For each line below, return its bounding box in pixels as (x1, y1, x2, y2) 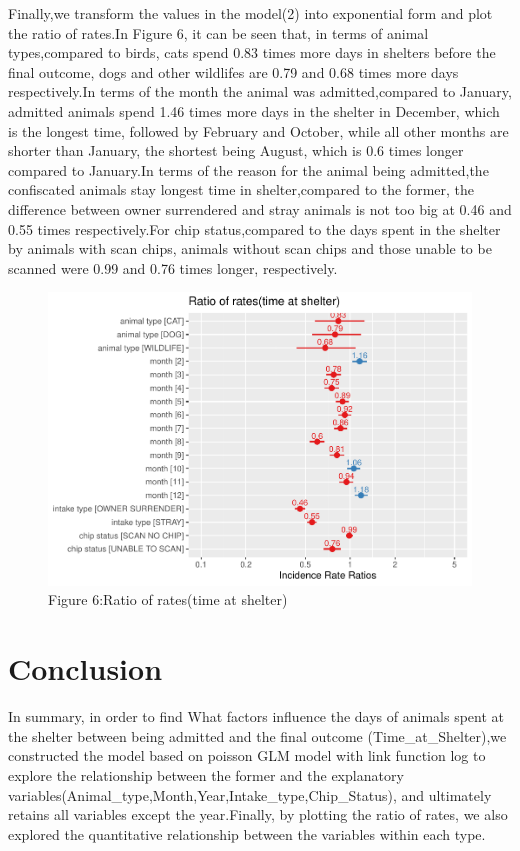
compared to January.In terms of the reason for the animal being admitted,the (8, 159, 489, 180)
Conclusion (8, 648, 163, 689)
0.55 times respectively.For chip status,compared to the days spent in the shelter (8, 218, 501, 239)
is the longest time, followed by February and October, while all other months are (8, 120, 509, 141)
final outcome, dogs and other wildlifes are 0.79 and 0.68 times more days (8, 61, 459, 82)
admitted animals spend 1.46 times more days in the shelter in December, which (8, 100, 500, 121)
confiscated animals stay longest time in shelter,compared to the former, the (8, 179, 475, 200)
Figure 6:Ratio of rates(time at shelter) (48, 589, 288, 610)
